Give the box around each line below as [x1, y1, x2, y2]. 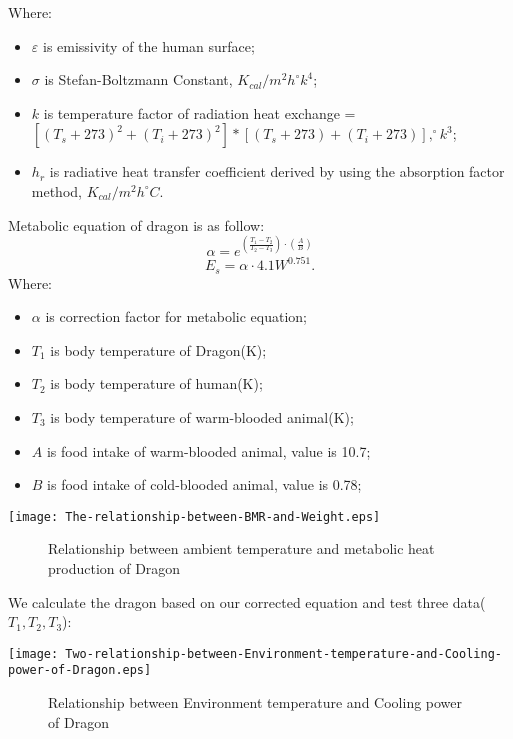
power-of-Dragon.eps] [8, 663, 152, 678]
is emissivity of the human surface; [42, 35, 255, 56]
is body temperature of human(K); [50, 373, 263, 394]
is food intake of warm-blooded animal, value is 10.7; [46, 440, 371, 461]
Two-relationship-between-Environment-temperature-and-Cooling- [65, 646, 502, 661]
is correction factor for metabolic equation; [45, 306, 308, 327]
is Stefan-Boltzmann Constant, [44, 69, 233, 90]
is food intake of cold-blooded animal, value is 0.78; [47, 474, 362, 495]
